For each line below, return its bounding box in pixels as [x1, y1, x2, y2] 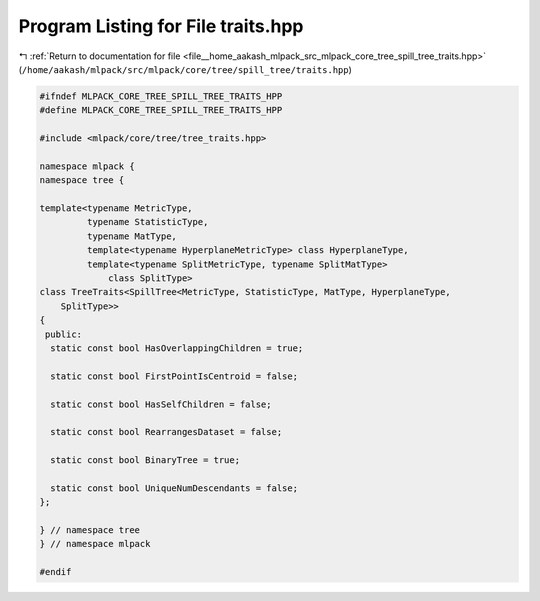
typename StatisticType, [86, 216, 209, 228]
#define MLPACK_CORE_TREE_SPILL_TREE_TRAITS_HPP [39, 105, 283, 116]
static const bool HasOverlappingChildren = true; [50, 342, 304, 354]
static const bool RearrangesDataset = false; [50, 426, 283, 438]
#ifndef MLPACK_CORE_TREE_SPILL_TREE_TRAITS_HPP [39, 90, 283, 102]
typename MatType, [86, 230, 177, 242]
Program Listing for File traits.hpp [18, 15, 304, 37]
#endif [39, 566, 72, 578]
